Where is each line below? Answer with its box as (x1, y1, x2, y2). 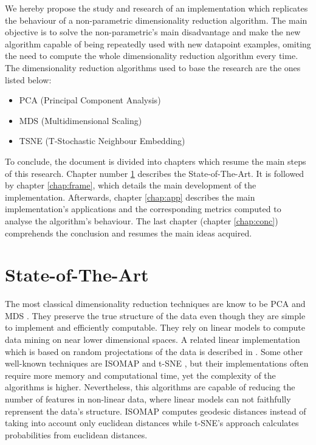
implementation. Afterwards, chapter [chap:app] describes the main (5, 190, 255, 203)
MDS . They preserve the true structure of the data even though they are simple (5, 309, 306, 322)
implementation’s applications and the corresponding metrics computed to (5, 202, 281, 215)
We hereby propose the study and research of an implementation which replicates (5, 2, 308, 14)
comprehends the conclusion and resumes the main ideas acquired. (5, 226, 252, 239)
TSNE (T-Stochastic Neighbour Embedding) (19, 134, 185, 147)
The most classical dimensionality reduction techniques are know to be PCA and (5, 297, 306, 310)
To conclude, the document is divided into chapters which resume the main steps (5, 154, 306, 167)
